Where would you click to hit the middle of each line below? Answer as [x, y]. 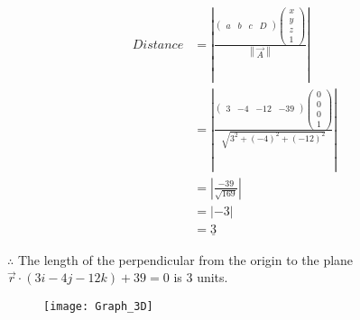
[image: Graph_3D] [98, 307]
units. [212, 277]
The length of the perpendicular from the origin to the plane [185, 259]
